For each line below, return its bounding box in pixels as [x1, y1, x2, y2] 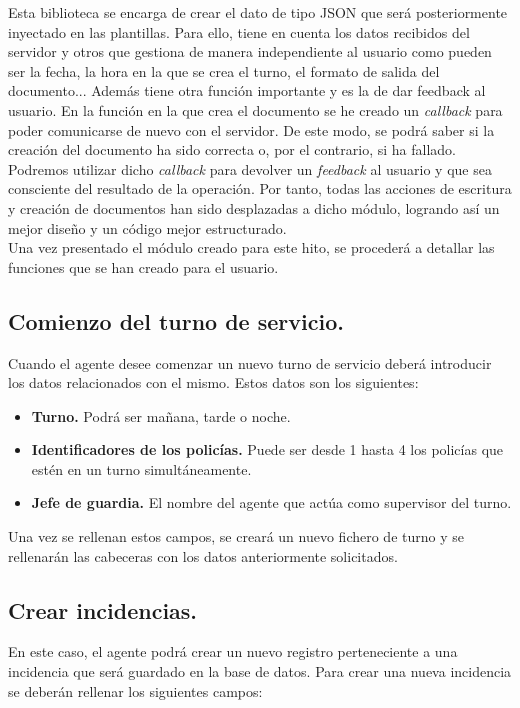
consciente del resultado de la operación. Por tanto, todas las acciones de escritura [8, 178, 512, 199]
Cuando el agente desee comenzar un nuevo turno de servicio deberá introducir [8, 352, 492, 373]
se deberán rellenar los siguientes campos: [8, 680, 263, 701]
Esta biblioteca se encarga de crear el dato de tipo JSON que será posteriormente [8, 2, 508, 22]
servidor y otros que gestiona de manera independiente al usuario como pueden [8, 41, 492, 62]
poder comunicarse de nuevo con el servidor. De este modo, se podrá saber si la [8, 119, 495, 140]
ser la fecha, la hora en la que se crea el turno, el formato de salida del [8, 60, 440, 81]
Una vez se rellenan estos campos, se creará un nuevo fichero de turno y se [8, 526, 464, 547]
